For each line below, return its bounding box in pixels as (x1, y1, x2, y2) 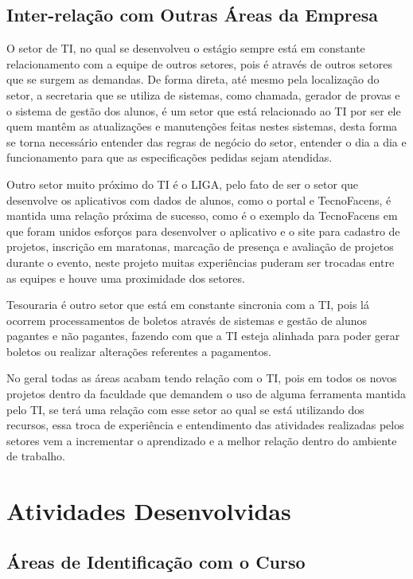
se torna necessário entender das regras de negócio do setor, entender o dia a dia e (6, 133, 407, 150)
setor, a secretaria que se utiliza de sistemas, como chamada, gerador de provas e (6, 86, 400, 103)
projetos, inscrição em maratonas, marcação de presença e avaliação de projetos (6, 238, 394, 255)
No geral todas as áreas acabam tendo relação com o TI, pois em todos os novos (6, 370, 397, 386)
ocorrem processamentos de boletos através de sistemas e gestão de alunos (6, 311, 368, 328)
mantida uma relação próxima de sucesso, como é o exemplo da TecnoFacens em (6, 207, 398, 224)
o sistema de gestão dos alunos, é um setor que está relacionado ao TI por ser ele (6, 102, 401, 119)
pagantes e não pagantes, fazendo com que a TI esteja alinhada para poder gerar (6, 327, 400, 344)
